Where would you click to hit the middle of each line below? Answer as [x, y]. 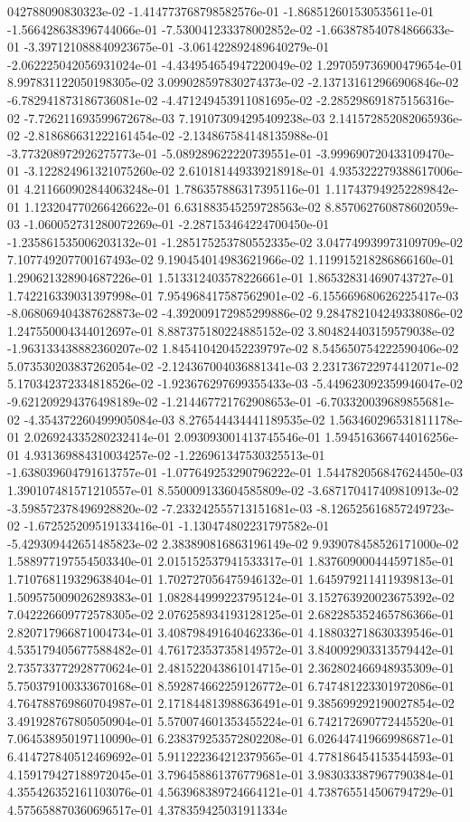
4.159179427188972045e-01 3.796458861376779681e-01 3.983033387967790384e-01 [231, 774]
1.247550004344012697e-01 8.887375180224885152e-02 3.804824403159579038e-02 [231, 330]
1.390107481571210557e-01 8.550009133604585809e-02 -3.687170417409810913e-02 [233, 490]
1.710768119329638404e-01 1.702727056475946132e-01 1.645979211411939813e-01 [231, 578]
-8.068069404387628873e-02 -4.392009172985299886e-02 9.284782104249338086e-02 [235, 313]
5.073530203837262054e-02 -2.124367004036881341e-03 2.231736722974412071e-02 [233, 365]
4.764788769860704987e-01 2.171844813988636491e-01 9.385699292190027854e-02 [231, 703]
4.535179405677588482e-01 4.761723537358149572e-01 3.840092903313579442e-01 [231, 650]
